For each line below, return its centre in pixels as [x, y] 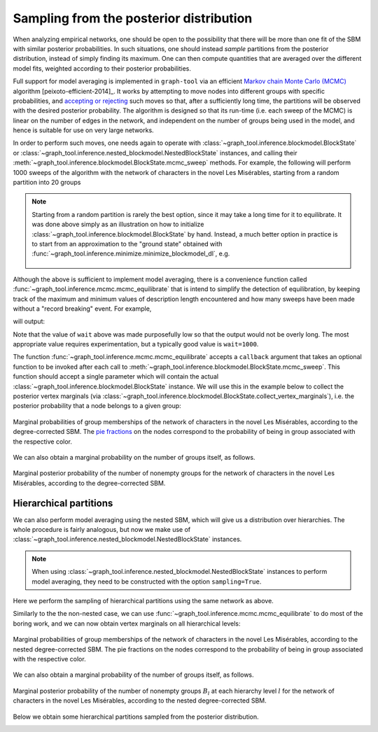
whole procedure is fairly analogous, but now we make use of [102, 530]
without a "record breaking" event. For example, [82, 309]
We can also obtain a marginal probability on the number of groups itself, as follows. [134, 457]
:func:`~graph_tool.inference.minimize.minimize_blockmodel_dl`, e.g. [131, 254]
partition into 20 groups [47, 183]
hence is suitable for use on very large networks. [83, 130]
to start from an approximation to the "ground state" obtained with [127, 244]
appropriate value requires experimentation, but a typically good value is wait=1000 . [136, 344]
